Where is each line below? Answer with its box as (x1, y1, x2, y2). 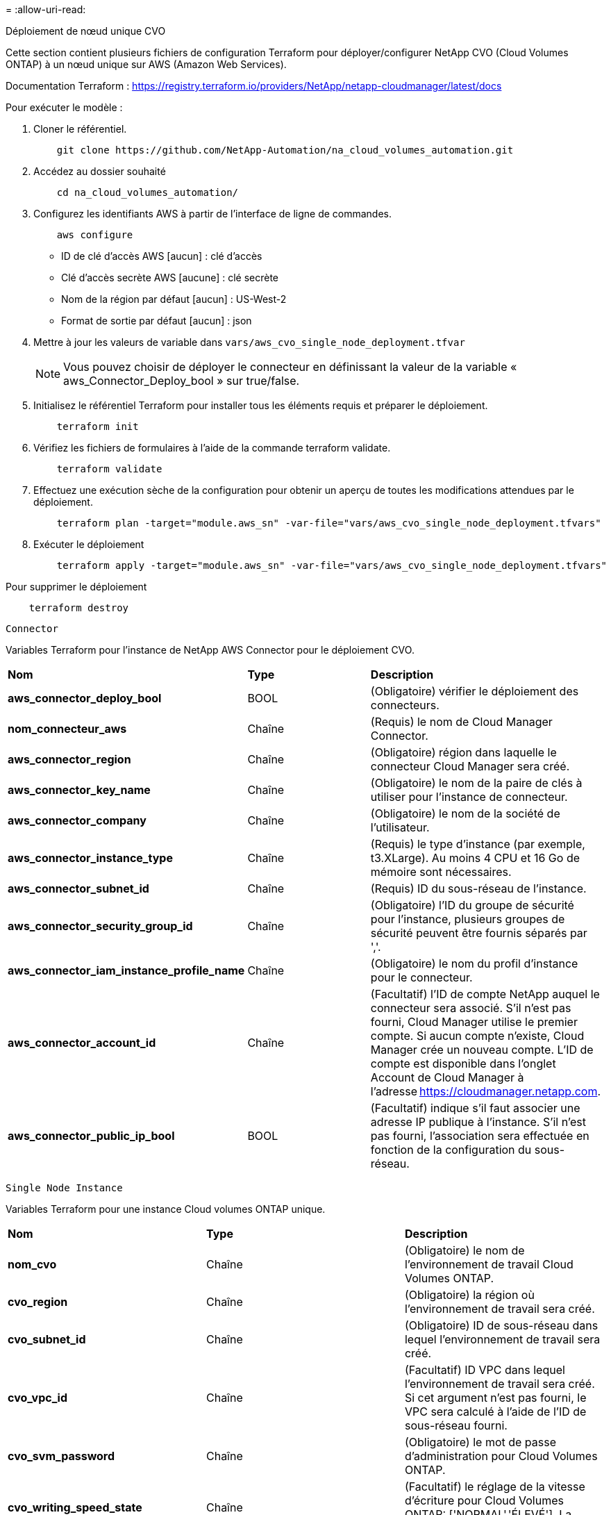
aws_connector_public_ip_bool (8, 1129, 175, 1143)
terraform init (56, 421, 139, 432)
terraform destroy (28, 602, 129, 613)
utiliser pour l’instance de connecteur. (370, 790, 568, 804)
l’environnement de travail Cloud (404, 1257, 574, 1271)
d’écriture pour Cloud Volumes (404, 1493, 564, 1507)
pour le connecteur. (370, 970, 473, 984)
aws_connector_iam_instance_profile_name (8, 963, 245, 977)
